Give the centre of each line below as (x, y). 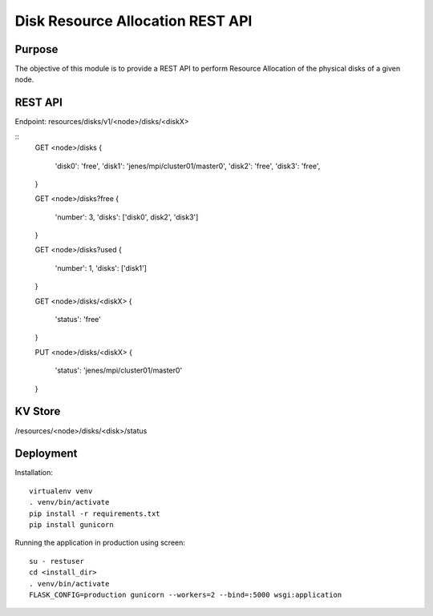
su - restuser (57, 561)
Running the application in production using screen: (100, 543)
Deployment (46, 454)
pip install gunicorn (71, 524)
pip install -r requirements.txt (95, 513)
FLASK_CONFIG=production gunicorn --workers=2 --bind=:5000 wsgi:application (186, 594)
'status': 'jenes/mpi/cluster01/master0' (119, 370)
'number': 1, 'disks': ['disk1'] (101, 268)
